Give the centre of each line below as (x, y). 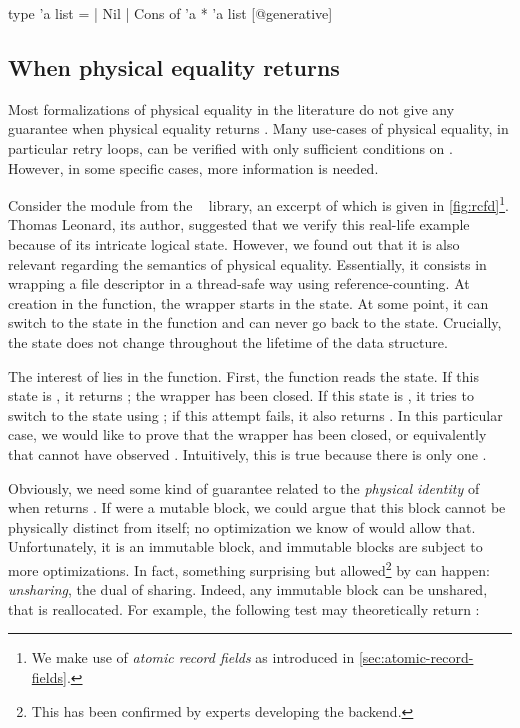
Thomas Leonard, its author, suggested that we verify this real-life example (239, 224)
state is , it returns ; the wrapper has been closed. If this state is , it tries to (241, 395)
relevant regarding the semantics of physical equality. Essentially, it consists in (247, 263)
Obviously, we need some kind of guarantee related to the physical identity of (244, 487)
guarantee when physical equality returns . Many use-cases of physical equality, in (258, 128)
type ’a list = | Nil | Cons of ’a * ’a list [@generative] (170, 13)
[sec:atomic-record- (416, 657)
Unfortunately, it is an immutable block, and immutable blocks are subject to (245, 546)
